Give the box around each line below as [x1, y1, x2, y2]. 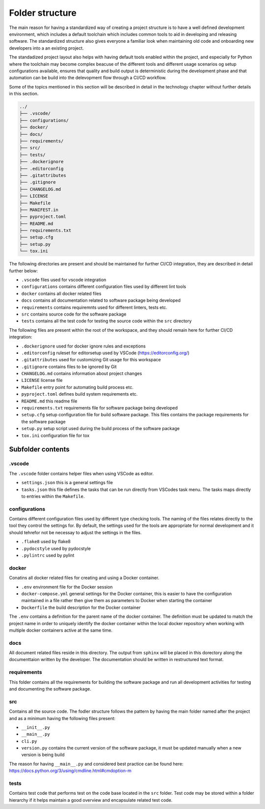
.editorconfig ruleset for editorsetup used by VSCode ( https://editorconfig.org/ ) [21, 349, 190, 356]
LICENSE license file [21, 377, 63, 383]
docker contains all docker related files [21, 290, 102, 296]
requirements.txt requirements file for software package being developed [21, 405, 178, 411]
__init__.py [21, 724, 50, 730]
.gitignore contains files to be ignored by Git [21, 364, 117, 370]
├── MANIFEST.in [19, 207, 59, 212]
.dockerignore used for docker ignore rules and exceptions [21, 343, 146, 349]
